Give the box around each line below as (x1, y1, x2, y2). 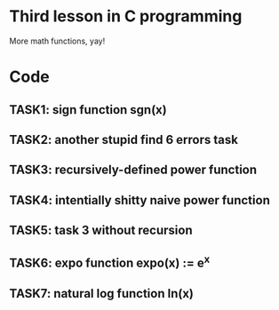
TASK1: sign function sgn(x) (9, 102, 167, 117)
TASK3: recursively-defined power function (9, 163, 258, 178)
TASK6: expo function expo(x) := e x (9, 253, 211, 271)
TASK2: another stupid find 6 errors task (9, 131, 238, 147)
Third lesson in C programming (9, 6, 243, 27)
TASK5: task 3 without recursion (9, 223, 193, 238)
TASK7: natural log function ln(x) (9, 286, 194, 301)
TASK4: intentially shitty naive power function (9, 193, 271, 208)
